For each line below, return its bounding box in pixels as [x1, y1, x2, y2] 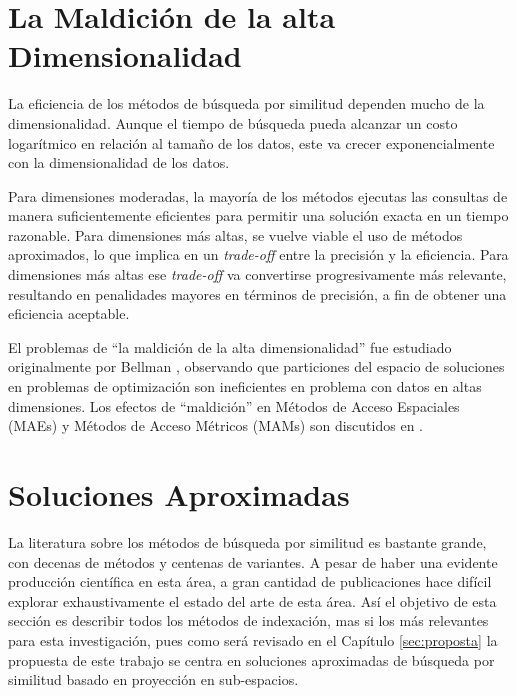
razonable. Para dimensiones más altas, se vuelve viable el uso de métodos [8, 224, 463, 245]
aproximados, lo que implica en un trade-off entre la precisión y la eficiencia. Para [8, 244, 509, 265]
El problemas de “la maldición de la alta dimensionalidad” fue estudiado [8, 336, 452, 357]
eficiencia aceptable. [8, 303, 130, 324]
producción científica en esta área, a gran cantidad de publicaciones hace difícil [8, 571, 492, 592]
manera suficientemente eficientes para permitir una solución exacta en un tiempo [8, 205, 509, 226]
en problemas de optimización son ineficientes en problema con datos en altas [8, 376, 482, 397]
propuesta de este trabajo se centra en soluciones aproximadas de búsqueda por [8, 649, 495, 670]
